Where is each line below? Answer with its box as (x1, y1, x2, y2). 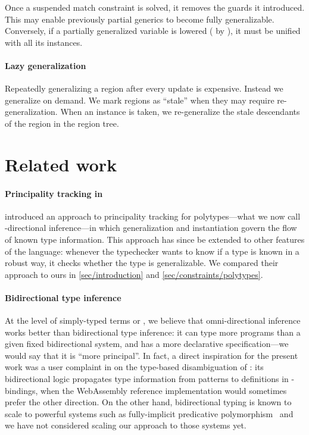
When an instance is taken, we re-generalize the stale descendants (60, 105, 300, 118)
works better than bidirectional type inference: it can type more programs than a (5, 326, 301, 338)
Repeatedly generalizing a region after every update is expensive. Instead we (5, 82, 283, 95)
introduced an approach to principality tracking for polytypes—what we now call (5, 209, 301, 222)
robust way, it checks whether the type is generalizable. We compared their (5, 256, 279, 269)
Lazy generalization (5, 59, 86, 71)
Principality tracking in (5, 187, 103, 199)
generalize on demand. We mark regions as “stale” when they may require (5, 93, 274, 106)
